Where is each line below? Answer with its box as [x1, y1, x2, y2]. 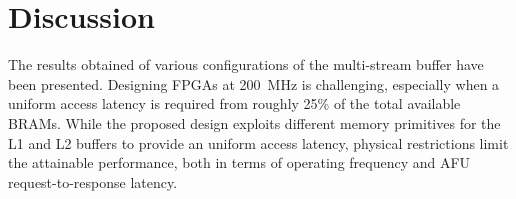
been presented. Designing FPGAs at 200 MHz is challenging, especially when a [8, 73, 500, 94]
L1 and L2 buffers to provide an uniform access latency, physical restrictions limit [8, 132, 509, 153]
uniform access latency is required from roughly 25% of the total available [8, 93, 461, 114]
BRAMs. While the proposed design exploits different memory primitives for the [8, 112, 501, 133]
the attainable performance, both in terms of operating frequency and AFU [8, 152, 471, 173]
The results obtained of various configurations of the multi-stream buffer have [8, 54, 484, 75]
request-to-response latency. [8, 171, 178, 192]
